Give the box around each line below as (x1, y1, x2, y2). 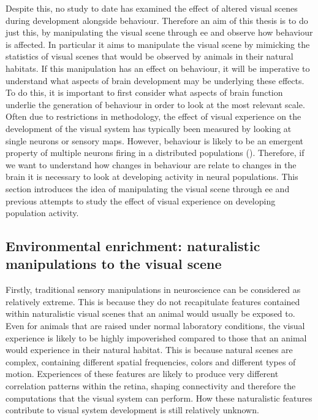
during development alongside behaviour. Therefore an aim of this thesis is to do (6, 14, 308, 26)
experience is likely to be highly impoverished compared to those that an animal (6, 331, 307, 344)
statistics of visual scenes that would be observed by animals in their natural (6, 50, 293, 63)
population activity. (6, 206, 79, 219)
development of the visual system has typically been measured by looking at (6, 122, 292, 134)
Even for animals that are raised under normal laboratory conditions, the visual (6, 319, 305, 332)
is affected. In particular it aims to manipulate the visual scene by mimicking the (6, 37, 310, 50)
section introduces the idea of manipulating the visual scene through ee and (6, 182, 290, 195)
